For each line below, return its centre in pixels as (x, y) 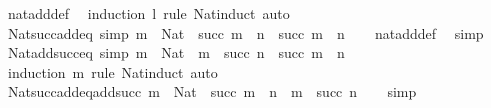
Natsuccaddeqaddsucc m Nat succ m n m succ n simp (212, 91)
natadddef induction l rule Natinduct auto (148, 13)
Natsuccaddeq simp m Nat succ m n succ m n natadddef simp (245, 32)
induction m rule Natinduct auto (112, 71)
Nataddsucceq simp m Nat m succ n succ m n (176, 52)
